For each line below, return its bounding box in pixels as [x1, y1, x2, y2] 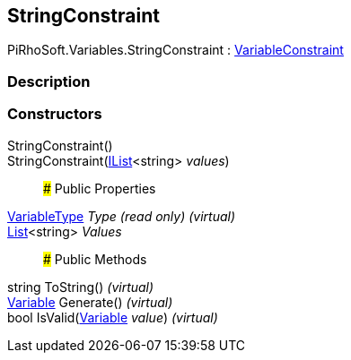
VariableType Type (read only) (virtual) [7, 208, 236, 224]
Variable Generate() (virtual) [7, 294, 173, 310]
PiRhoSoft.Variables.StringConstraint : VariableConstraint [7, 42, 344, 58]
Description [7, 72, 91, 90]
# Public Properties [43, 180, 156, 196]
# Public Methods [43, 251, 147, 267]
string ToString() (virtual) [7, 279, 154, 295]
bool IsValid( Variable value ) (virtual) [7, 309, 218, 325]
